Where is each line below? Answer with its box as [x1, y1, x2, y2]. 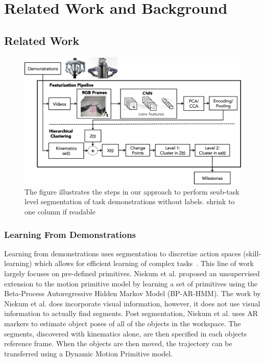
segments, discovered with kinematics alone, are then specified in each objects [4, 328, 247, 339]
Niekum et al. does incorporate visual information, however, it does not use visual [4, 298, 260, 308]
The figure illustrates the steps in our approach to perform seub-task [25, 186, 239, 197]
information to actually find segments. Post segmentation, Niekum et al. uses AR [4, 308, 258, 319]
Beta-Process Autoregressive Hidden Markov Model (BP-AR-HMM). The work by [4, 288, 261, 299]
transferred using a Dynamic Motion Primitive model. [4, 348, 173, 358]
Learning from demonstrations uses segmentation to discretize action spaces [4, 248, 241, 258]
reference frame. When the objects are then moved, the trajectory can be [4, 338, 232, 349]
